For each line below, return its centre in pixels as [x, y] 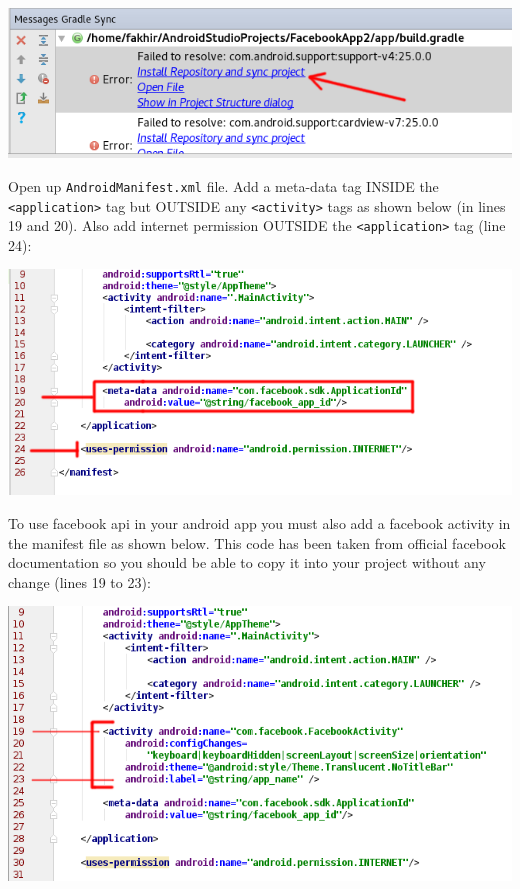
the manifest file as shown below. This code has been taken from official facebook [257, 542]
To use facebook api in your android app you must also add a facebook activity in [259, 523]
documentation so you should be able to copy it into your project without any [247, 562]
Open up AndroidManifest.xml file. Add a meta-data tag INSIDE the [223, 185]
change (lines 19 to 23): [79, 581]
